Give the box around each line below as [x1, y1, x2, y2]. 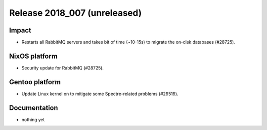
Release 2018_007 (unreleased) [9, 7, 142, 18]
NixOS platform [9, 52, 58, 60]
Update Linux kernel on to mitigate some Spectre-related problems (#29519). [21, 91, 178, 97]
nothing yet [21, 116, 45, 123]
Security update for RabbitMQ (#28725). [21, 65, 104, 71]
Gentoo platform [9, 78, 61, 86]
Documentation [9, 103, 58, 112]
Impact [9, 26, 32, 34]
